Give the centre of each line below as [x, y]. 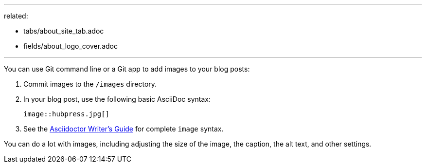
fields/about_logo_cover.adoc [71, 46]
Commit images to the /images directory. [90, 84]
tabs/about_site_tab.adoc [64, 31]
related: [16, 16]
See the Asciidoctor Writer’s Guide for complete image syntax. [124, 129]
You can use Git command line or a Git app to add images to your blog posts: [127, 69]
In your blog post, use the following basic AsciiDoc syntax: [117, 99]
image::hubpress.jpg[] [67, 114]
